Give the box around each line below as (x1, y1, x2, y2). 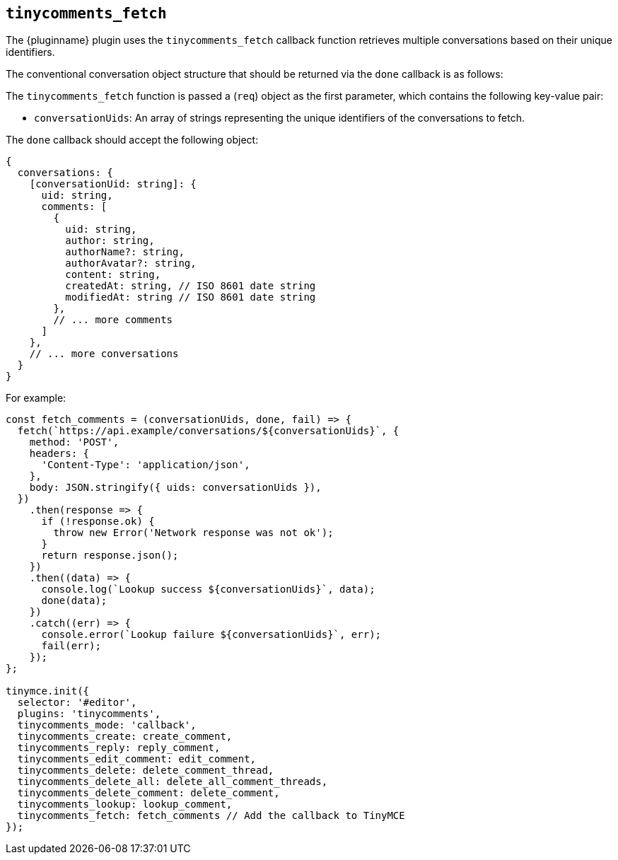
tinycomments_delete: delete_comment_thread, (17, 765, 274, 777)
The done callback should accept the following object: (6, 134, 259, 146)
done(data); (41, 595, 107, 607)
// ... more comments (53, 314, 173, 326)
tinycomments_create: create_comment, (17, 731, 233, 743)
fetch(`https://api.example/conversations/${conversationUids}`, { (17, 425, 400, 437)
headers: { (29, 448, 90, 460)
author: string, (65, 235, 155, 247)
